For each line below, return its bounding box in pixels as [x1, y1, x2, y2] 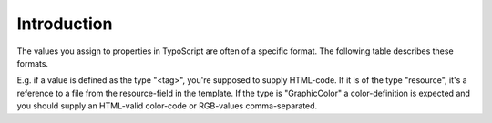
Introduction [16, 14, 113, 34]
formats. [16, 57, 49, 68]
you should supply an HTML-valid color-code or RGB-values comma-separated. [16, 100, 318, 111]
